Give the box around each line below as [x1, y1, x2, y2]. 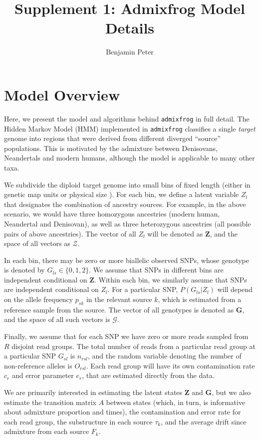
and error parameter [11, 370, 74, 380]
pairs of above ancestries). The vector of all [4, 228, 136, 238]
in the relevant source [86, 294, 152, 304]
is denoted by [4, 264, 45, 275]
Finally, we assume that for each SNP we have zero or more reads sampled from [4, 331, 249, 341]
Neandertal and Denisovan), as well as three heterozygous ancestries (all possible [4, 218, 251, 228]
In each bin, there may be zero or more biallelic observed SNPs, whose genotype [4, 254, 249, 265]
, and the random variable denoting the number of [88, 350, 242, 361]
